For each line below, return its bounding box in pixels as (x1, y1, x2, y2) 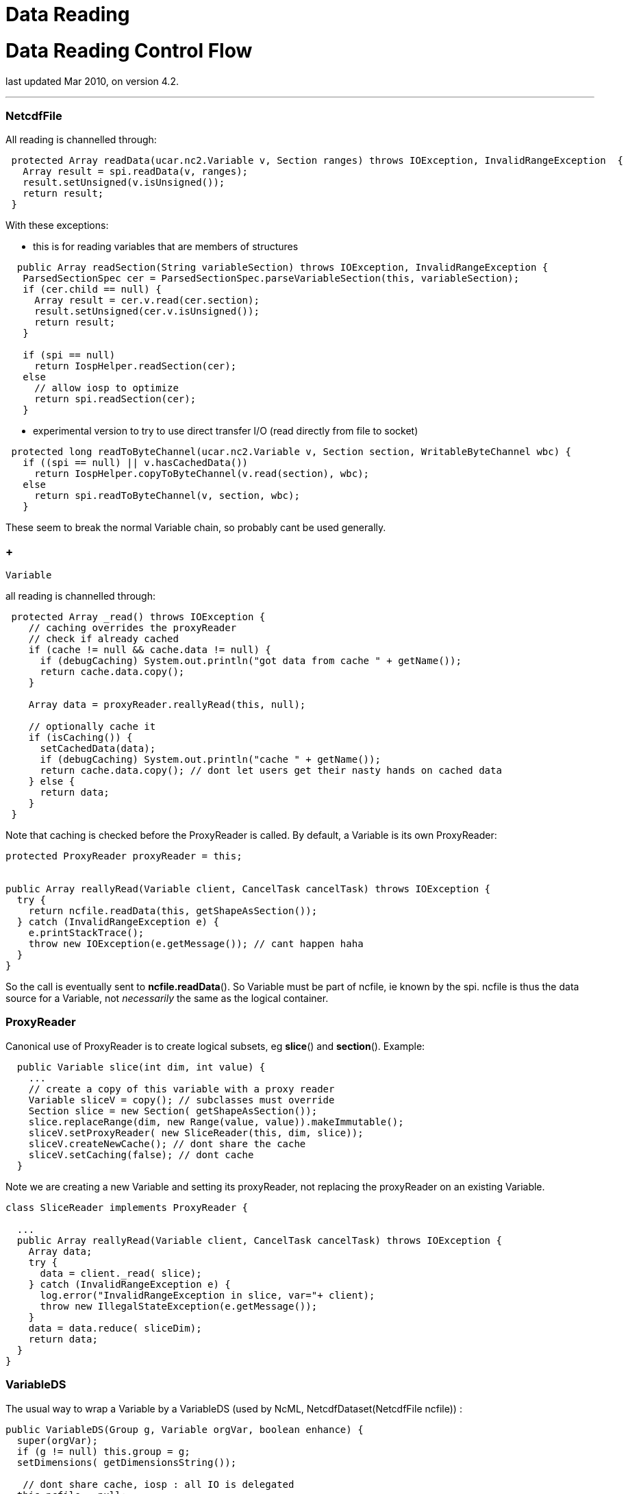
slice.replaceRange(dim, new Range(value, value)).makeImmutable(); (28, 1116, 404, 1127)
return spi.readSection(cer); (34, 393, 197, 405)
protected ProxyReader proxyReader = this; (5, 850, 242, 861)
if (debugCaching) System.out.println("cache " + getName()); (40, 754, 381, 765)
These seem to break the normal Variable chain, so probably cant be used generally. (5, 522, 386, 534)
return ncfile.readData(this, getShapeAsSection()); (28, 905, 318, 916)
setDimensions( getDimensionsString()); (16, 1456, 237, 1468)
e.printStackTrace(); (28, 927, 145, 938)
